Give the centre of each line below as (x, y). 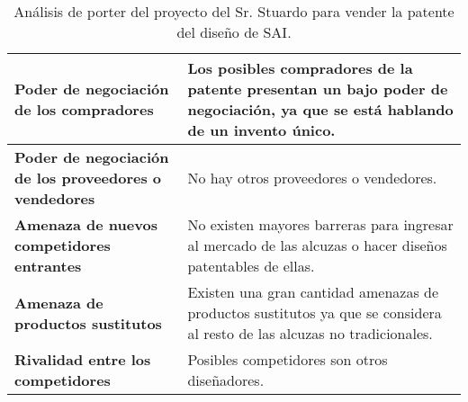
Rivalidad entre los (83, 359)
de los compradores (84, 109)
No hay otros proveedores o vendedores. (312, 178)
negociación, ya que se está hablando (320, 109)
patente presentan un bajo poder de (318, 89)
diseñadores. (226, 380)
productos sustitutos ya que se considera (315, 313)
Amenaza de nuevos (86, 224)
